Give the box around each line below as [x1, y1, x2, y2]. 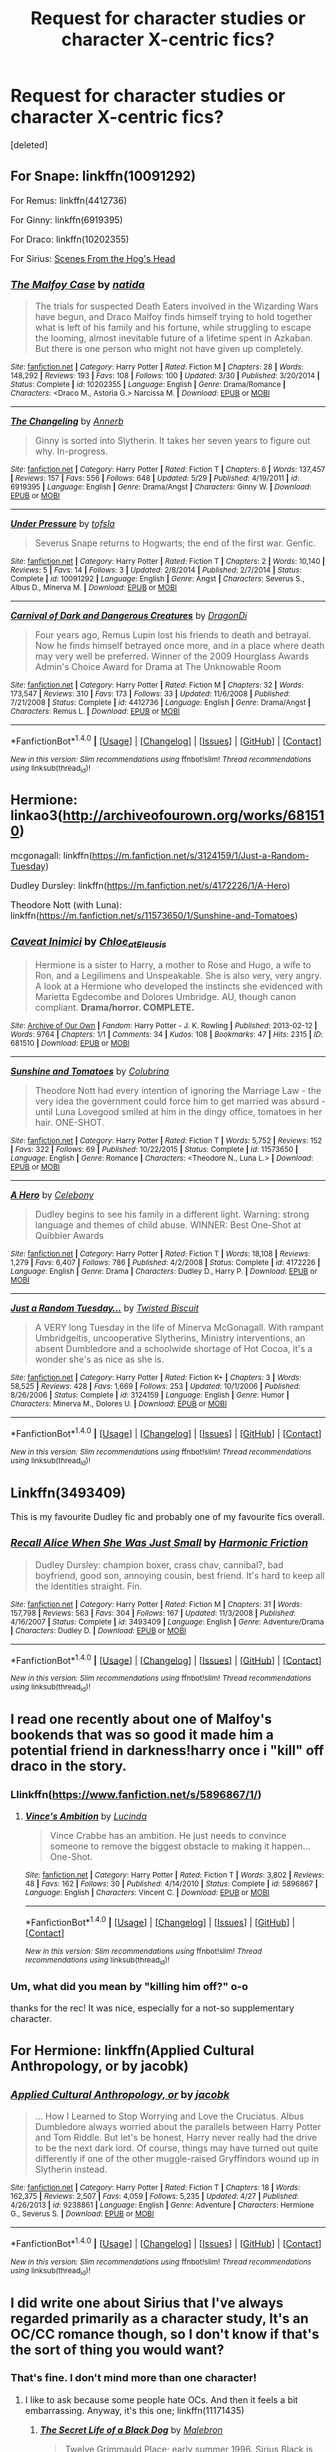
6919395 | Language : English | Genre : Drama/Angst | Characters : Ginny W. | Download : [10, 482, 312, 492]
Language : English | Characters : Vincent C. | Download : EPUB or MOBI [24, 1888, 270, 1898]
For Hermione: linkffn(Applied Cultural [10, 2042, 255, 2059]
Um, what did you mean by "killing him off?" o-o [10, 1980, 249, 1994]
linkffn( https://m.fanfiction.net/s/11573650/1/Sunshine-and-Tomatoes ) [10, 909, 298, 921]
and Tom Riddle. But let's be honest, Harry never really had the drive [34, 2132, 318, 2144]
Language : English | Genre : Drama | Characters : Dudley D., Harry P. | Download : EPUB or [10, 1267, 318, 1277]
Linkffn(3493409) [10, 1484, 127, 1501]
